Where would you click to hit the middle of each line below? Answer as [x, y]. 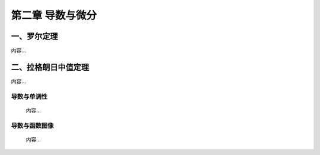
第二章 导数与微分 [54, 15]
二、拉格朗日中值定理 [50, 67]
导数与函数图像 [32, 126]
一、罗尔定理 [34, 36]
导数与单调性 [29, 96]
